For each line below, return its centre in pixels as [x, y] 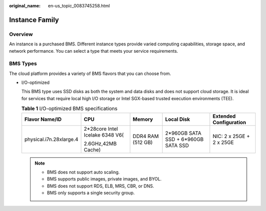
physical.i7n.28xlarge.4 [51, 139]
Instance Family [34, 20]
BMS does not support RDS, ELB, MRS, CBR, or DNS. [101, 186]
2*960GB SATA [183, 133]
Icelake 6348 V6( [104, 135]
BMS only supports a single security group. [91, 193]
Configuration [229, 122]
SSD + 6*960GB [184, 139]
